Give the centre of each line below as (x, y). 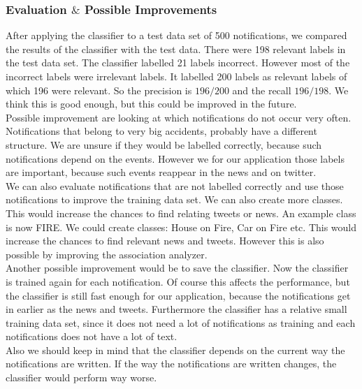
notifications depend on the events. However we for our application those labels (175, 158)
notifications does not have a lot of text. (92, 336)
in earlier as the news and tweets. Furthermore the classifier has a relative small (176, 309)
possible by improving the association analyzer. (107, 254)
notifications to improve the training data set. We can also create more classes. (174, 199)
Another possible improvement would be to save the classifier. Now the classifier (177, 268)
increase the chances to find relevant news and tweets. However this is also (165, 241)
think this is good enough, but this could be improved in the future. (151, 104)
